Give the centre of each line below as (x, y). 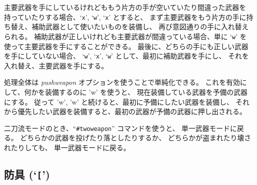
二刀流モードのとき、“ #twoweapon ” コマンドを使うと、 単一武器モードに (121, 128)
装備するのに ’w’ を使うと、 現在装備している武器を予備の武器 (146, 92)
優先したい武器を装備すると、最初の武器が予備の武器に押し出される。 (132, 111)
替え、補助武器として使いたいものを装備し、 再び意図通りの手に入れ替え (130, 27)
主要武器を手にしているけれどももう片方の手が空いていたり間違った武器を (125, 7)
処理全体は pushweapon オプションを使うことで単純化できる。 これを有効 (122, 82)
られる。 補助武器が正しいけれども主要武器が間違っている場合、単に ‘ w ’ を (126, 36)
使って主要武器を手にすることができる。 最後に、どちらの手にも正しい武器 (126, 46)
